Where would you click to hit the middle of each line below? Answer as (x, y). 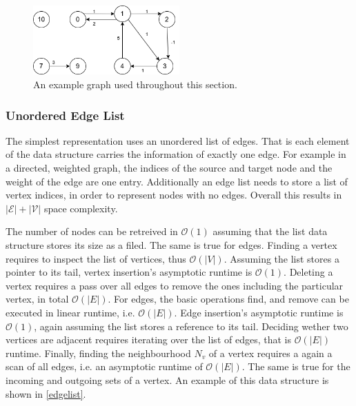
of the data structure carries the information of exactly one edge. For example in (176, 154)
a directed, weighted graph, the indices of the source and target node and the (169, 168)
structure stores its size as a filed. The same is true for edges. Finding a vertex (171, 244)
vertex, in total (37, 299)
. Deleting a (308, 272)
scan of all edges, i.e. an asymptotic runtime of (104, 366)
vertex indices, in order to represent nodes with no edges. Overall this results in (174, 195)
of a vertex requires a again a (270, 353)
